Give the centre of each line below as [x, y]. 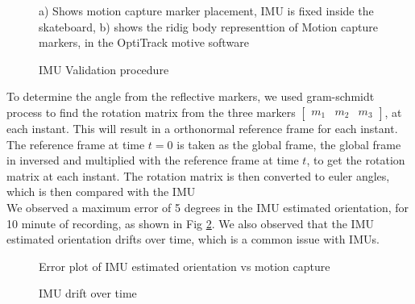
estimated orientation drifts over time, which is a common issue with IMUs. [193, 239]
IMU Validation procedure [104, 69]
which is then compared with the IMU [101, 192]
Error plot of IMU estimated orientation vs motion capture [185, 266]
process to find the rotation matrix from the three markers [151, 112]
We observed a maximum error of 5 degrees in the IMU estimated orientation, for [208, 207]
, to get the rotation [356, 160]
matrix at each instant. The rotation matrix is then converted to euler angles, [198, 175]
